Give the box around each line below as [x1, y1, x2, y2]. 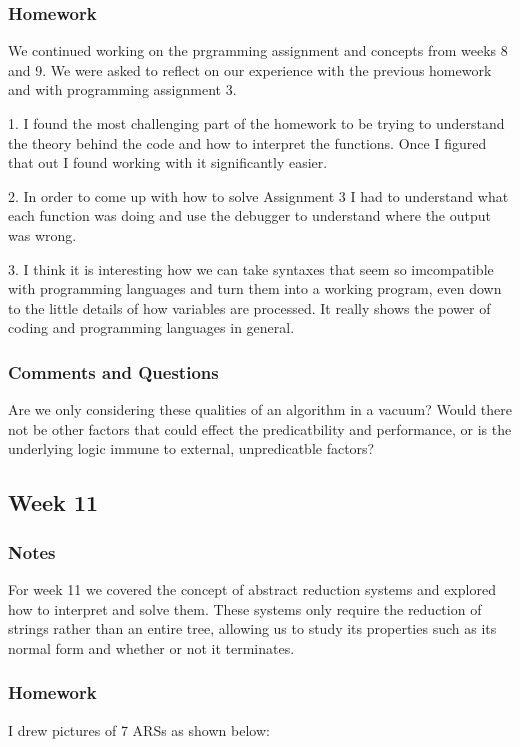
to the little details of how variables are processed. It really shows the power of [8, 297, 491, 318]
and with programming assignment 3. [8, 79, 237, 100]
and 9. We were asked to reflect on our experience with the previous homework [8, 59, 492, 80]
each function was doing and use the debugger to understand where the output [8, 205, 491, 226]
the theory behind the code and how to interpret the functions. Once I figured [8, 132, 487, 153]
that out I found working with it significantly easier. [8, 152, 328, 173]
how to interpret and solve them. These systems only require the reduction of [8, 598, 482, 619]
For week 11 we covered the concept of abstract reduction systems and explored [8, 578, 496, 599]
